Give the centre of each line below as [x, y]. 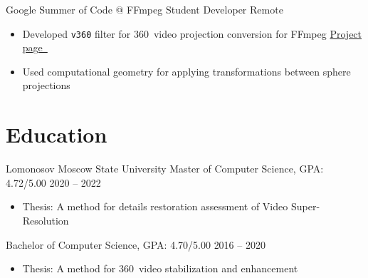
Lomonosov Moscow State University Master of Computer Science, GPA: [165, 169]
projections [46, 85]
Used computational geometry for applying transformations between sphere [186, 71]
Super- [305, 206]
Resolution [46, 220]
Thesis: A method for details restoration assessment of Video [155, 206]
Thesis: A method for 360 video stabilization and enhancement [160, 268]
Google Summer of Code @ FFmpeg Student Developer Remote [144, 9]
